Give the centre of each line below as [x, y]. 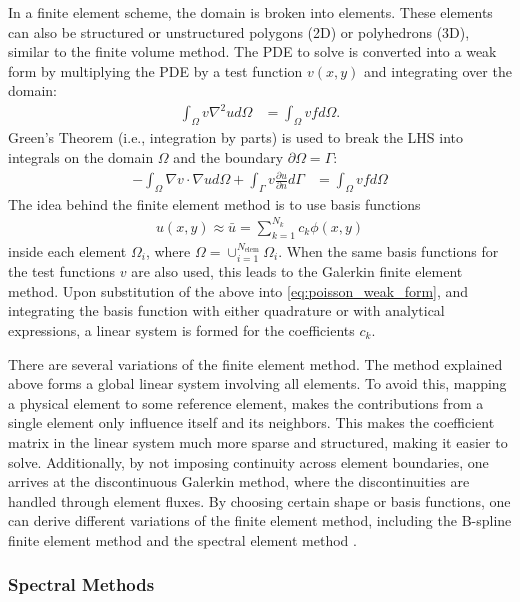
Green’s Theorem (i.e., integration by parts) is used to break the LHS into [236, 137]
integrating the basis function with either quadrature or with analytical [226, 310]
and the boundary [228, 156]
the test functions [62, 271]
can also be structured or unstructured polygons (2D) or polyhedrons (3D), [239, 31]
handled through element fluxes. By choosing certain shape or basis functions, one [259, 500]
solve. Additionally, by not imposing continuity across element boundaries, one [248, 461]
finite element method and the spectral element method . [182, 539]
